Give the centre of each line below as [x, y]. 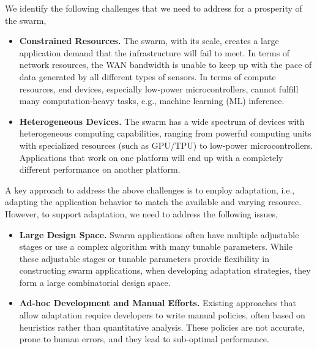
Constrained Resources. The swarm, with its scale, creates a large [149, 41]
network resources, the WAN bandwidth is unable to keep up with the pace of [166, 65]
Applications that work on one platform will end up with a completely [151, 157]
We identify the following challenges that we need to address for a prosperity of [154, 8]
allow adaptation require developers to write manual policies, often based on [162, 315]
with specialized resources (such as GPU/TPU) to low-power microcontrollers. [166, 145]
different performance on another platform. [100, 169]
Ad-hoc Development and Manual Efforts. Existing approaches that [158, 303]
